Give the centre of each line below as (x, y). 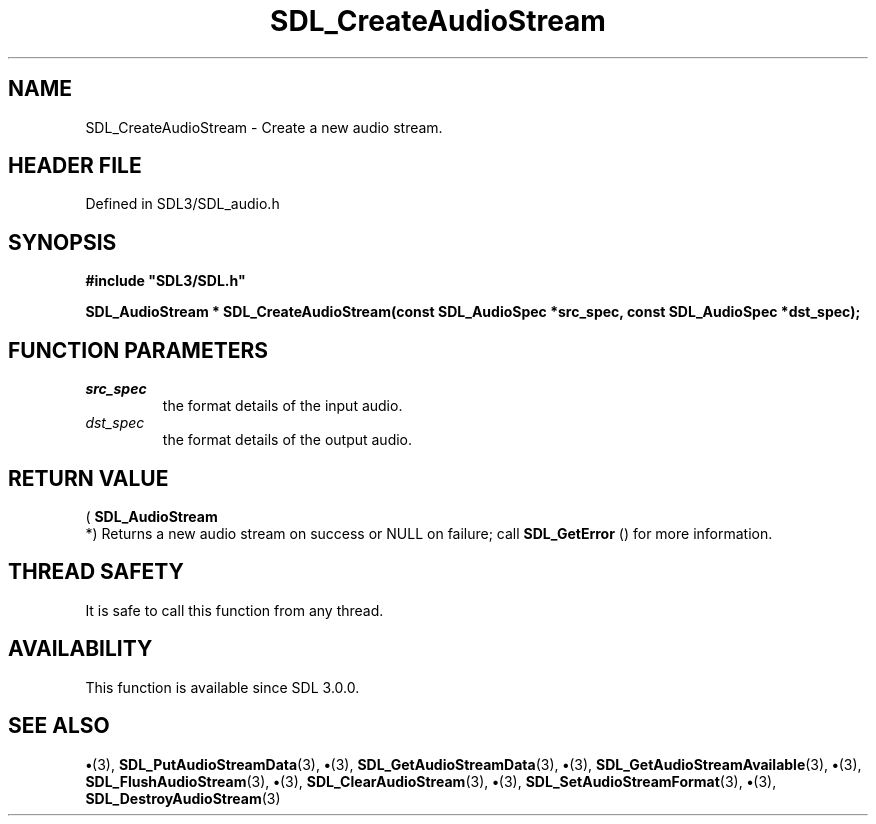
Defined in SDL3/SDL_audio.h (182, 204)
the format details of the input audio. (282, 406)
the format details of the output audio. (287, 440)
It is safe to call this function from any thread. (234, 610)
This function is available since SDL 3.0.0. (222, 687)
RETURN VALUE (88, 478)
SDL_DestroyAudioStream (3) (183, 798)
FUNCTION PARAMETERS (138, 350)
